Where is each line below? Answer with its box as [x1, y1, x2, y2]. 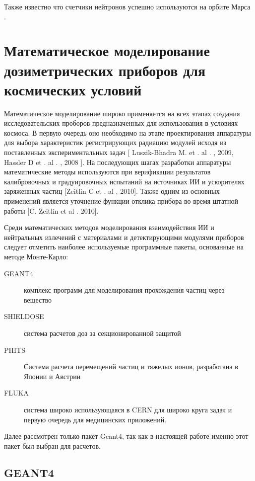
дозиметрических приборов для [4, 60, 206, 80]
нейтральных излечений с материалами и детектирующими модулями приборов [4, 232, 244, 242]
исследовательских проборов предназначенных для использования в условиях [4, 118, 238, 128]
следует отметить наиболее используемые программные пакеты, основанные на [4, 241, 244, 252]
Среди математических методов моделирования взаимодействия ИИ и [4, 222, 214, 233]
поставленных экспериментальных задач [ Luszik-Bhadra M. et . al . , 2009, [4, 147, 234, 158]
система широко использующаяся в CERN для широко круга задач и [24, 404, 232, 414]
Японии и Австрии [24, 371, 81, 381]
